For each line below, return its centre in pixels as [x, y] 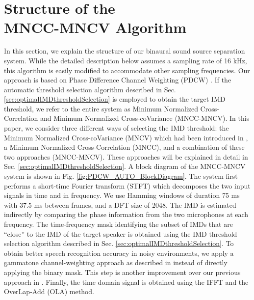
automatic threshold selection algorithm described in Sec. [90, 89]
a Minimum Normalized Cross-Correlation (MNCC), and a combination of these [124, 147]
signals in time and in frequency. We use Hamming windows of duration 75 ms [122, 195]
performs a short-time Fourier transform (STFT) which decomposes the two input [127, 185]
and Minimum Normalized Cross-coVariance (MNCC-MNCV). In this [145, 118]
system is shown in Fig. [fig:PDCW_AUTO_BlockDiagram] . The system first [121, 176]
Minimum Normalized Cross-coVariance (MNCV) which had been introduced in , [126, 137]
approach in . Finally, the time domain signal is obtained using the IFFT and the [126, 282]
